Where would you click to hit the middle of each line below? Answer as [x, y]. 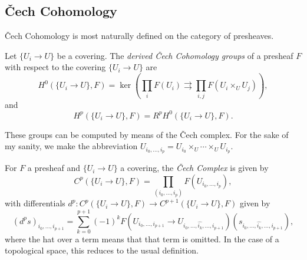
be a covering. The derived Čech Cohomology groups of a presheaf [175, 55]
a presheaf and [54, 168]
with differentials [35, 203]
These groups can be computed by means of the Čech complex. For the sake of [147, 134]
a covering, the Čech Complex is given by [194, 168]
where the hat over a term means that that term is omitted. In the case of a [142, 238]
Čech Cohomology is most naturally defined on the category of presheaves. [139, 36]
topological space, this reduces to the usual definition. [102, 250]
